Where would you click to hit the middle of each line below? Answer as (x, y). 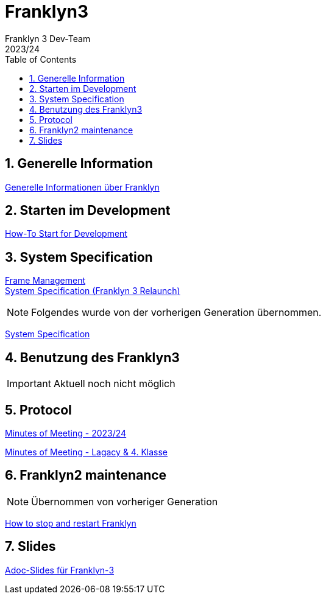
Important (29, 384)
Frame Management (45, 281)
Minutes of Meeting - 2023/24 (66, 433)
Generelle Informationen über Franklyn (82, 187)
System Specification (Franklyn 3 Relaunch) (93, 291)
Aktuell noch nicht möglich (114, 384)
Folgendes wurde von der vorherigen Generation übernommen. (176, 313)
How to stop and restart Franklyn (71, 523)
